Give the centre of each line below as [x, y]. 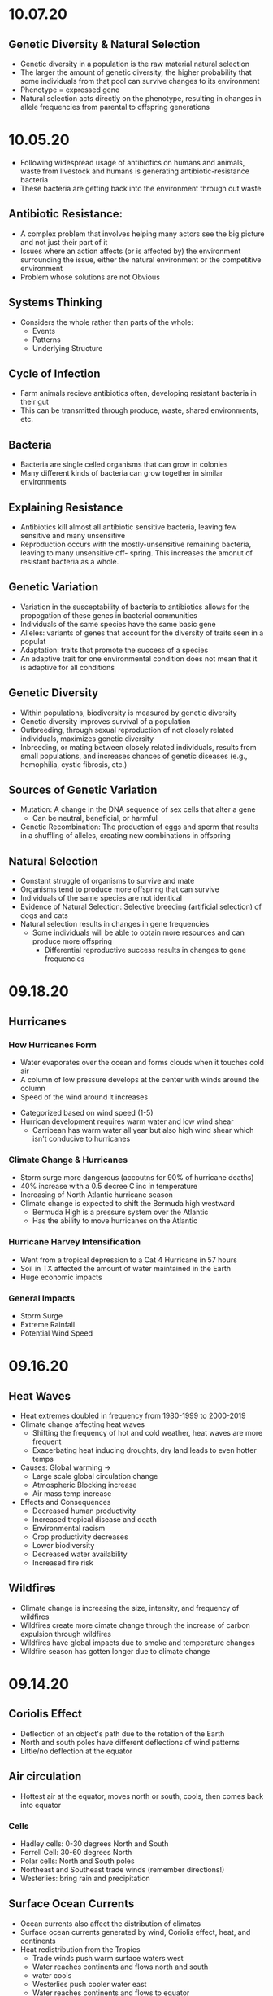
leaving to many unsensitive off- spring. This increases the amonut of [136, 553]
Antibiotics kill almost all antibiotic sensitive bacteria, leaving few [128, 527]
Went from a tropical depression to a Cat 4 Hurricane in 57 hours [128, 1260]
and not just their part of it [64, 242]
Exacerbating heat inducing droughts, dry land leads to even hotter [145, 1450]
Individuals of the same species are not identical [101, 898]
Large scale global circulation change [95, 1476]
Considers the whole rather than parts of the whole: [106, 322]
